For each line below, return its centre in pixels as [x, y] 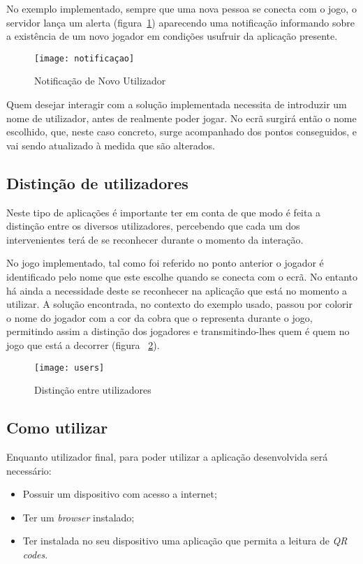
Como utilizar [57, 428]
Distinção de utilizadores [97, 183]
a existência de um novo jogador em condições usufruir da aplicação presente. [172, 36]
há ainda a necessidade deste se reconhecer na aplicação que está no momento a [177, 290]
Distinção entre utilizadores [93, 390]
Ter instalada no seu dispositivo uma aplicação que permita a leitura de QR [185, 541]
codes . [35, 554]
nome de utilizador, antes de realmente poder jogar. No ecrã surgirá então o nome [181, 118]
